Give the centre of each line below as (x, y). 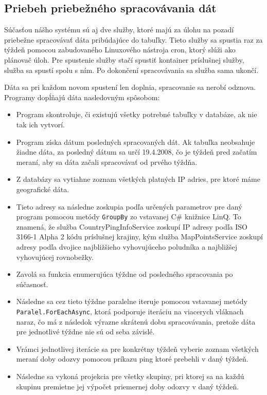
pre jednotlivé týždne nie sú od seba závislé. (85, 332)
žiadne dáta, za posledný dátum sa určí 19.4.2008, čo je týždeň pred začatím (137, 152)
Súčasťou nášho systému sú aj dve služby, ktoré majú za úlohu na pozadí (119, 30)
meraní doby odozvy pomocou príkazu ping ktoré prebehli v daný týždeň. (132, 359)
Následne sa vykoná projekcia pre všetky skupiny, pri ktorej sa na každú (130, 376)
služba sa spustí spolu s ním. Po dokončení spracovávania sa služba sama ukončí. (131, 70)
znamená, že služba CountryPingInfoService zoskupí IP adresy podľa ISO (132, 226)
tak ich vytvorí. (40, 124)
